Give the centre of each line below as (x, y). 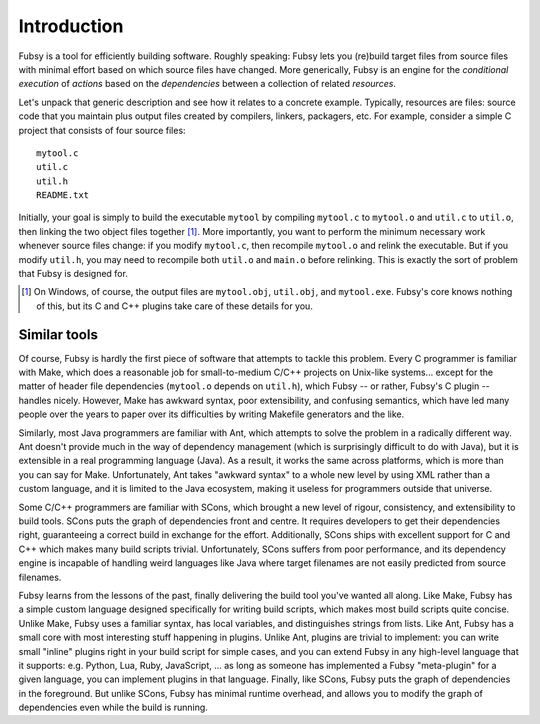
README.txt (63, 195)
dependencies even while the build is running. (113, 707)
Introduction (71, 26)
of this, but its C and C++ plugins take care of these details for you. (175, 306)
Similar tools (58, 334)
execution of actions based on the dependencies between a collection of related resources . (207, 84)
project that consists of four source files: (102, 130)
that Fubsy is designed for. (73, 274)
